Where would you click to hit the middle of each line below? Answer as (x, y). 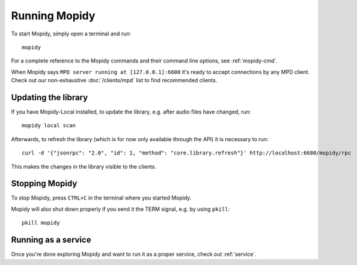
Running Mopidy (53, 16)
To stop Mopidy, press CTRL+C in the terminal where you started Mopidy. (101, 198)
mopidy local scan (49, 126)
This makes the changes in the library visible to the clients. (84, 166)
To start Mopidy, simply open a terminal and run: (71, 34)
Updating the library (50, 97)
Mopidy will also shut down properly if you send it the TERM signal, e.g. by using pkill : (121, 209)
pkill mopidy (41, 223)
